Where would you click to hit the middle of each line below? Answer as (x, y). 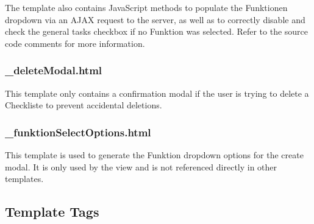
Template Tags (52, 212)
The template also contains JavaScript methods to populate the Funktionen (146, 7)
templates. (24, 179)
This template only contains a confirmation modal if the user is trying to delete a (157, 93)
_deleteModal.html (54, 70)
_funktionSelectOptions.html (78, 132)
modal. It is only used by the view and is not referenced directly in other (141, 166)
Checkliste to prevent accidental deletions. (84, 105)
